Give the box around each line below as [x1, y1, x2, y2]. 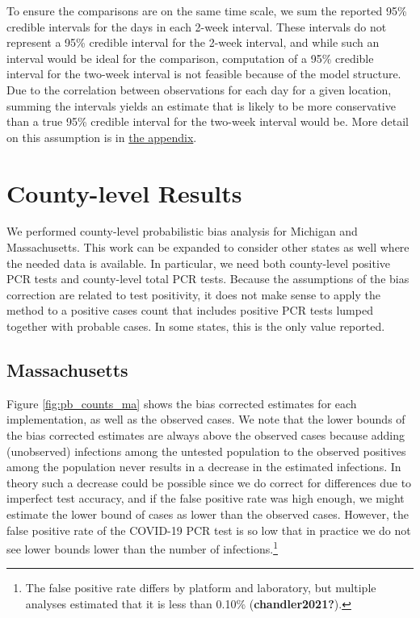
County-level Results [6, 176, 242, 209]
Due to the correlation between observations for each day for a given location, [6, 81, 392, 98]
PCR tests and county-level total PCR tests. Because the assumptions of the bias [6, 270, 409, 287]
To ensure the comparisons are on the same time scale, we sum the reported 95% [6, 2, 407, 19]
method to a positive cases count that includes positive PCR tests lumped [6, 302, 373, 319]
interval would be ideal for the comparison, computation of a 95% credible [6, 49, 374, 66]
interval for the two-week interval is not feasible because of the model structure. [6, 65, 401, 82]
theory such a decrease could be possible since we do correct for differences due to [6, 474, 412, 491]
